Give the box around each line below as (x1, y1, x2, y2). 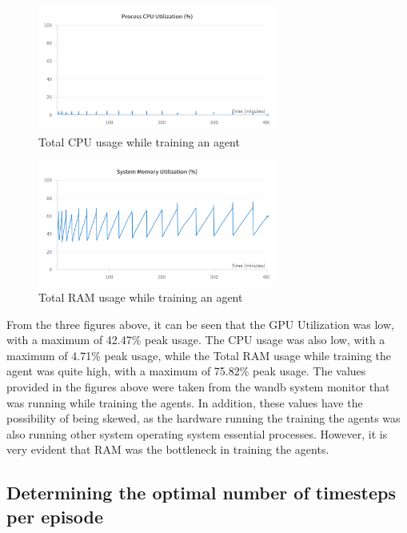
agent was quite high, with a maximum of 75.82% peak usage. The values (6, 363, 366, 379)
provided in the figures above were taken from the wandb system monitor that (6, 379, 390, 395)
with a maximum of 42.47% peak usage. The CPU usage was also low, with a (6, 331, 385, 348)
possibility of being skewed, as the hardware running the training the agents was (6, 410, 401, 427)
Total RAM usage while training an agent (38, 289, 243, 306)
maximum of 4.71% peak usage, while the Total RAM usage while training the (6, 347, 392, 363)
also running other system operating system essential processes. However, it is (6, 425, 388, 442)
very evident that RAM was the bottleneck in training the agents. (6, 441, 329, 458)
